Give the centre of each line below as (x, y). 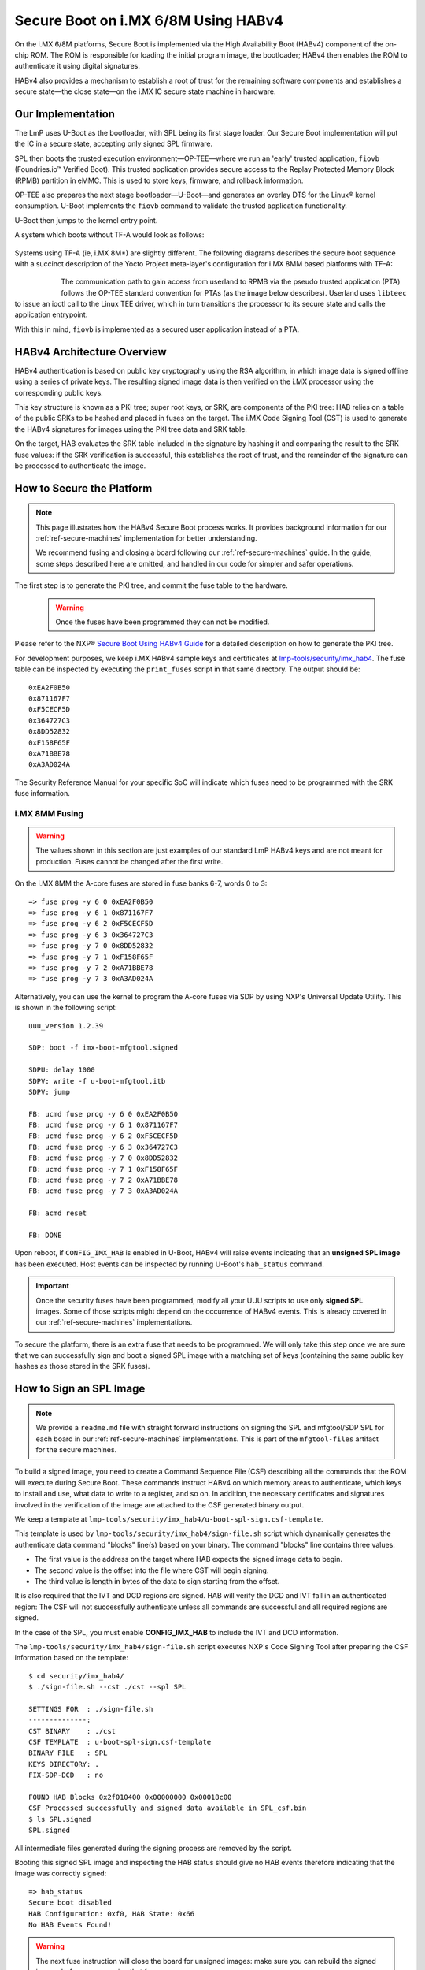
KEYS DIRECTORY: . (64, 1764)
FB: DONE (45, 1235)
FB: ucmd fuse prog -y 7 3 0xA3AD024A (103, 1191)
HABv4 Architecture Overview (91, 352)
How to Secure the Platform (83, 488)
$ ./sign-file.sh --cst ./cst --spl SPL (107, 1687)
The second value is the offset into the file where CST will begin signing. (152, 1570)
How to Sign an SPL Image (80, 1389)
